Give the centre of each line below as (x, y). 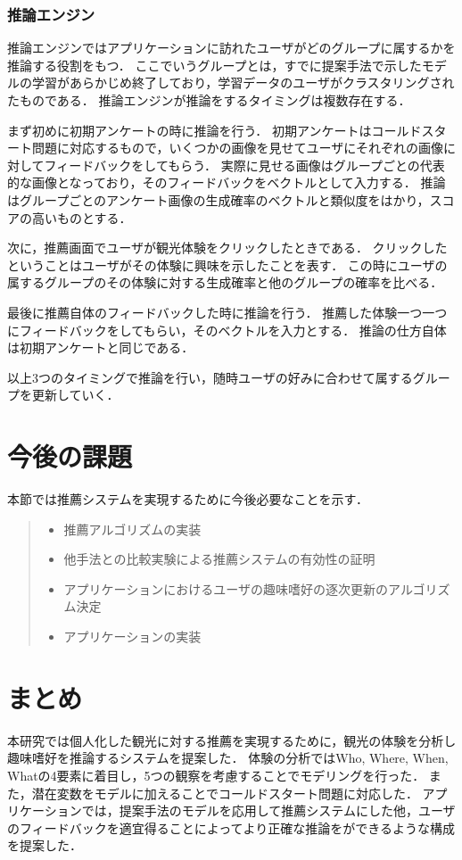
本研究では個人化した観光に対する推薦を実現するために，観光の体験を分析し (232, 740)
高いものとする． (82, 217)
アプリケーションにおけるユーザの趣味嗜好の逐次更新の (226, 588)
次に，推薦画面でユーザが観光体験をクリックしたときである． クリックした (227, 248)
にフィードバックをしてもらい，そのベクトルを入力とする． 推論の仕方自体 (227, 330)
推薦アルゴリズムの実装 (132, 529)
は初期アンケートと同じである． (101, 347)
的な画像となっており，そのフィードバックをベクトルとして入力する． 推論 (227, 182)
